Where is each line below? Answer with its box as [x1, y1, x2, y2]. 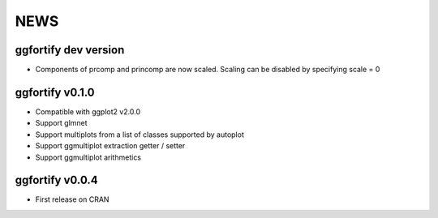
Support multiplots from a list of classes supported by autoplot [35, 130, 245, 139]
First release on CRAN [35, 194, 109, 204]
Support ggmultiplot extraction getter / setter [35, 141, 186, 151]
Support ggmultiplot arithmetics [35, 152, 142, 162]
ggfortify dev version [15, 43, 125, 57]
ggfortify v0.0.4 [15, 173, 98, 187]
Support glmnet [35, 118, 88, 128]
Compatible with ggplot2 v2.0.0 [35, 106, 141, 117]
